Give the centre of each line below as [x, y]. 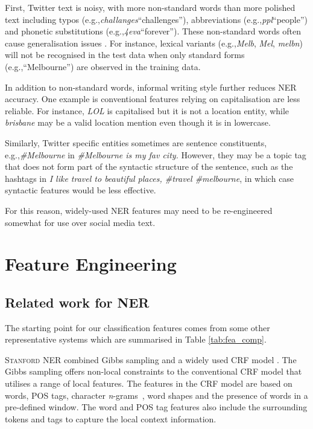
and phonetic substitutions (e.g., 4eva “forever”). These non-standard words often [153, 31]
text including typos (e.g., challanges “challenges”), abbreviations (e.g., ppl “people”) [156, 19]
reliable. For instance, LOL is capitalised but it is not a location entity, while [147, 110]
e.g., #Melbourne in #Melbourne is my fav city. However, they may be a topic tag [156, 154]
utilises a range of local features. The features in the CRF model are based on [149, 383]
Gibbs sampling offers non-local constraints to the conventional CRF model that [153, 371]
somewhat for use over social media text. [80, 222]
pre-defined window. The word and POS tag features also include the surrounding [156, 407]
